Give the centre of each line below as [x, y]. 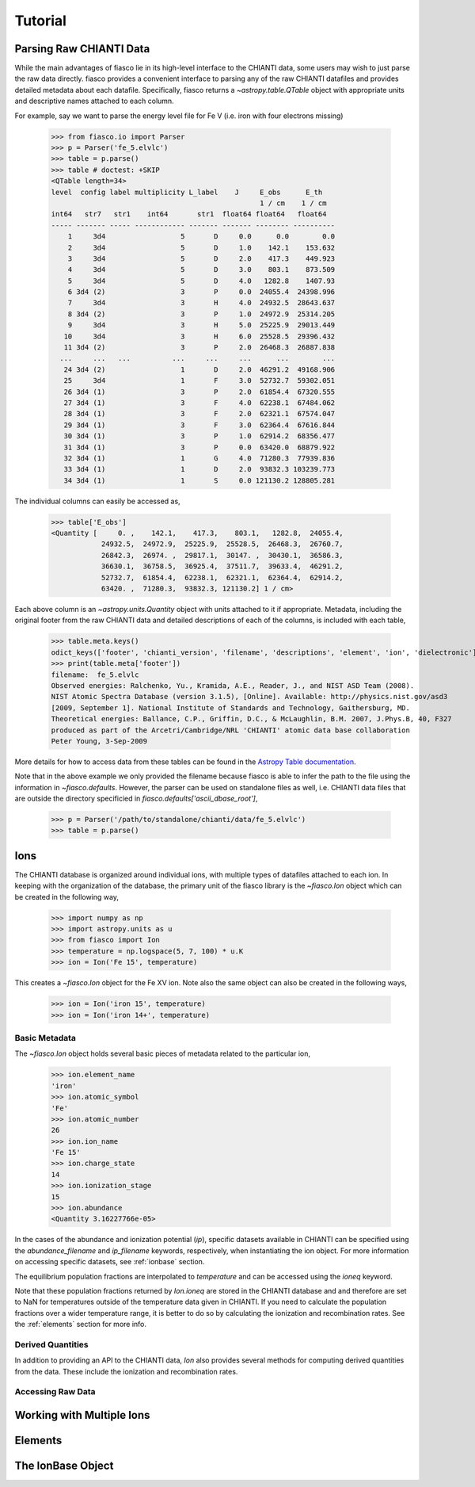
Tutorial [41, 21]
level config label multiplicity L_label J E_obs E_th [187, 192]
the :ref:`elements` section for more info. [80, 1325]
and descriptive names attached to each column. [94, 101]
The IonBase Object [64, 1466]
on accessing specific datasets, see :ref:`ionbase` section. [110, 1262]
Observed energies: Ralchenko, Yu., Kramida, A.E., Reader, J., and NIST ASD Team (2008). [233, 685]
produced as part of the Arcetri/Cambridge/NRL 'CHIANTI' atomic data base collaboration [231, 730]
